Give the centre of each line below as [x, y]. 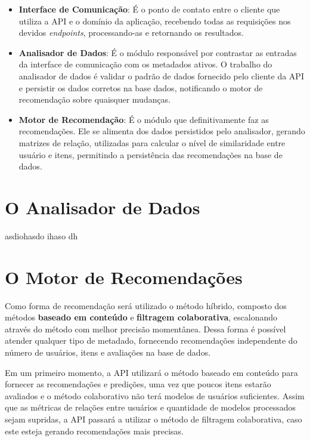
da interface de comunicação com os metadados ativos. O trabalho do [145, 64]
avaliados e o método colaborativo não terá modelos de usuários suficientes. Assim [155, 395]
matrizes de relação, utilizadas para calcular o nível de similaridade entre [152, 142]
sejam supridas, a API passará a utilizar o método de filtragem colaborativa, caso [154, 419]
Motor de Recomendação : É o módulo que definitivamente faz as [144, 119]
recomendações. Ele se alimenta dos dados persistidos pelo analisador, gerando [162, 131]
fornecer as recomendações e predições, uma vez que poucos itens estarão [138, 384]
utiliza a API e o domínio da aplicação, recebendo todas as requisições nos [155, 21]
